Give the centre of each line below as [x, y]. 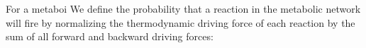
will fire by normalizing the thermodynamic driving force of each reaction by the [181, 22]
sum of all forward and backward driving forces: [110, 36]
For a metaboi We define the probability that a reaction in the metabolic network [183, 8]
